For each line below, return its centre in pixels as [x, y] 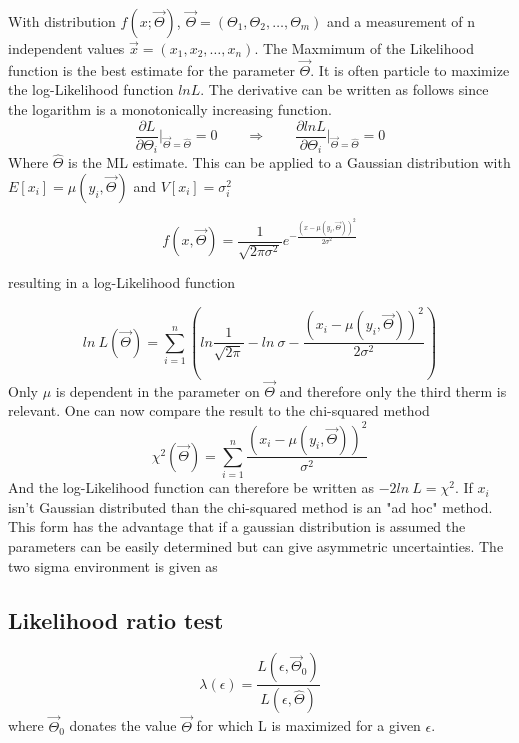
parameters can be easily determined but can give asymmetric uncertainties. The [256, 546]
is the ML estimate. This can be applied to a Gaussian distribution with [289, 162]
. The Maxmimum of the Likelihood [364, 48]
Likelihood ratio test [116, 619]
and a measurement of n [401, 21]
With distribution [62, 21]
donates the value [123, 725]
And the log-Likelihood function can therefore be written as [191, 487]
